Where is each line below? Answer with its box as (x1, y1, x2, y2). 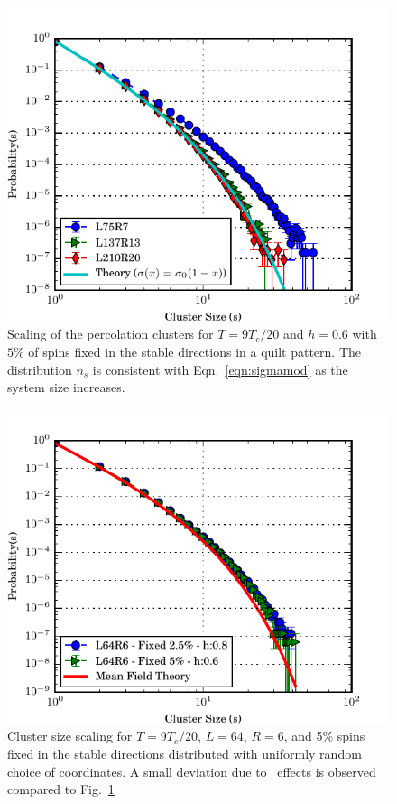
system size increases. (7, 378, 125, 397)
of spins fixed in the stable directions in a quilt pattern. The (28, 342, 362, 361)
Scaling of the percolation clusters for (7, 324, 214, 343)
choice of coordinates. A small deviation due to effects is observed (7, 762, 376, 781)
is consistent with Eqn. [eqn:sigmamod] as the (92, 360, 348, 379)
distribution (7, 360, 72, 379)
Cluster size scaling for (7, 726, 133, 745)
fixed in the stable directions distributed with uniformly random (7, 743, 362, 762)
